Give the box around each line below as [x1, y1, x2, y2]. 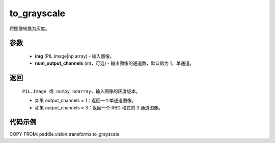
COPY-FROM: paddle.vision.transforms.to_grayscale [9, 131, 120, 137]
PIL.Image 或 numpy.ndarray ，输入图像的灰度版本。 [22, 88, 141, 94]
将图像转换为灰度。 [9, 25, 50, 32]
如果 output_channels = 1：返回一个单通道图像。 [35, 97, 136, 104]
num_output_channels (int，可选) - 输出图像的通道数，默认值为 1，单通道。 [35, 60, 195, 66]
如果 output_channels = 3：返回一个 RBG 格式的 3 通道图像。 [35, 104, 163, 110]
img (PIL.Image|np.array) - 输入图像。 [35, 53, 115, 59]
